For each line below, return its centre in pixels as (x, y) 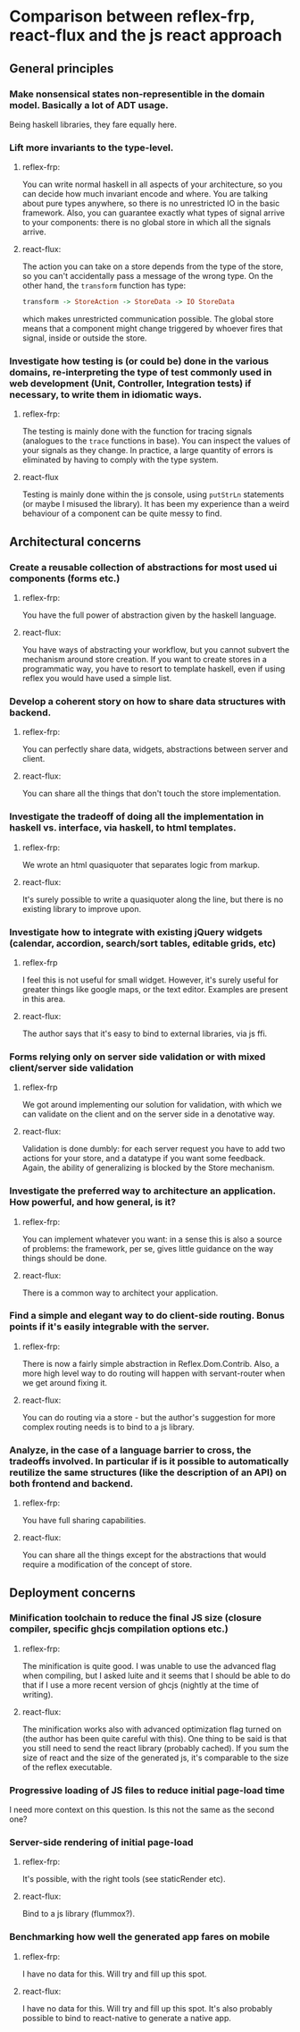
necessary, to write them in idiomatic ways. (106, 394)
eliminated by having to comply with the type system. (120, 460)
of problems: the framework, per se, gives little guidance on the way (148, 1248)
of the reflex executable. (67, 1766)
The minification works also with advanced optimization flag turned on (152, 1729)
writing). (37, 1694)
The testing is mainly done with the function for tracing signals (137, 432)
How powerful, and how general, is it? (93, 1202)
